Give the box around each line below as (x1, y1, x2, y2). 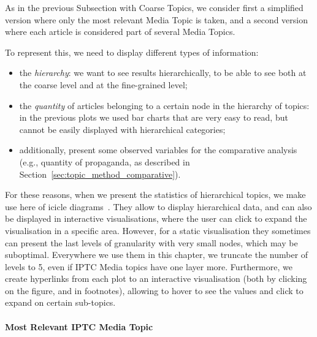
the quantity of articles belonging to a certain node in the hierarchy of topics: (19, 99, 310, 112)
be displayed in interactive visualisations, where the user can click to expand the (5, 212, 307, 225)
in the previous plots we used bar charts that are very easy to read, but (19, 111, 288, 124)
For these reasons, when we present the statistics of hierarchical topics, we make (5, 188, 306, 201)
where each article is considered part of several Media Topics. (5, 25, 235, 38)
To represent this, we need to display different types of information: (5, 45, 259, 58)
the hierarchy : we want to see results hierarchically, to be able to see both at (19, 66, 307, 79)
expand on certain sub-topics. (5, 296, 116, 309)
